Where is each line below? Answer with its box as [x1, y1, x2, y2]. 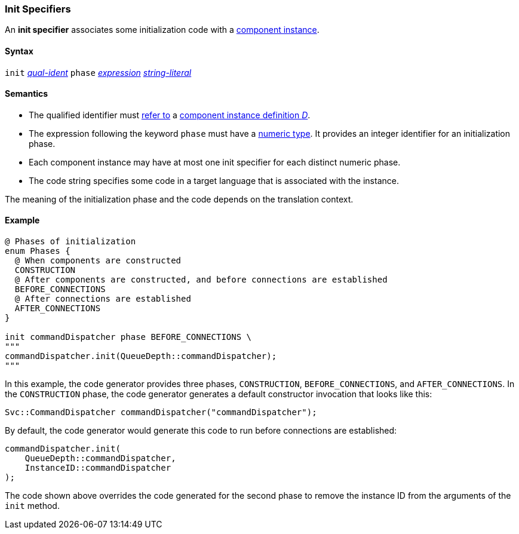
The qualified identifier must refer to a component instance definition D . [29, 109, 311, 120]
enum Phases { [5, 246, 70, 256]
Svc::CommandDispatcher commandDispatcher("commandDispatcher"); [5, 407, 317, 418]
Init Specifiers [5, 3, 71, 15]
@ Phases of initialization [5, 237, 136, 247]
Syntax [5, 45, 33, 56]
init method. [5, 501, 60, 511]
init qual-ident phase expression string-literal [5, 67, 192, 78]
